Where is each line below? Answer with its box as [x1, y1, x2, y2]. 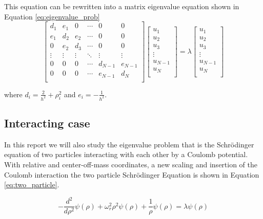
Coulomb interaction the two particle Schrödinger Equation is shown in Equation [4, 169, 259, 180]
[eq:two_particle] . [4, 179, 59, 190]
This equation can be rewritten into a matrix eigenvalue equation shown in [4, 1, 239, 11]
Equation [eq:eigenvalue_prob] [4, 11, 100, 21]
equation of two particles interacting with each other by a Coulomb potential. [4, 149, 248, 160]
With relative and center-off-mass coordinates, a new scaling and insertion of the [4, 159, 258, 169]
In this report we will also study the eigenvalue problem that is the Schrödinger [4, 139, 254, 149]
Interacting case [4, 115, 90, 130]
